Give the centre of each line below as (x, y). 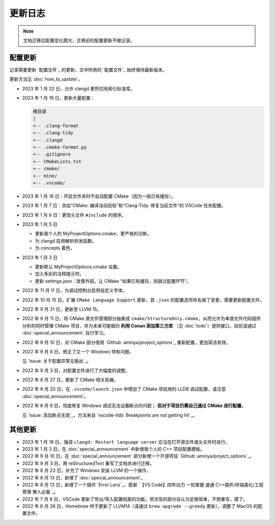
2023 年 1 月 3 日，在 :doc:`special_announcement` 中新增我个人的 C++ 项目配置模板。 (114, 449)
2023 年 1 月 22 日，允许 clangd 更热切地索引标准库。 (78, 88)
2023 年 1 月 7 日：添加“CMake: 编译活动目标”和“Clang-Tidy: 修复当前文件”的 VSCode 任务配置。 (124, 206)
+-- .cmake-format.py (60, 147)
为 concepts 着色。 (55, 248)
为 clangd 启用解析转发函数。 (66, 241)
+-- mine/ (45, 176)
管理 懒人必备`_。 (40, 492)
